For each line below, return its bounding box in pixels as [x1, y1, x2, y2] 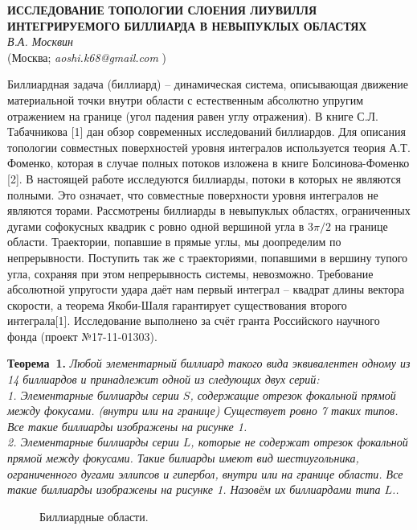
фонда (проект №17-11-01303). [7, 327, 157, 344]
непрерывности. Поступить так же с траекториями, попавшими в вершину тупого [7, 249, 408, 265]
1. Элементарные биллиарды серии [7, 386, 179, 403]
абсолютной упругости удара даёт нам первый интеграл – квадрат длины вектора [7, 281, 405, 298]
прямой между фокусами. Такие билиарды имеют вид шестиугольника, [7, 450, 359, 466]
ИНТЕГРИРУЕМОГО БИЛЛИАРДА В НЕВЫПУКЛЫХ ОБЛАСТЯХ [7, 17, 367, 34]
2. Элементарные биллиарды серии [7, 433, 179, 450]
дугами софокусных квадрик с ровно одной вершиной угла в [7, 217, 305, 234]
